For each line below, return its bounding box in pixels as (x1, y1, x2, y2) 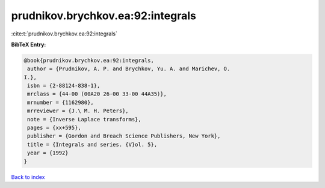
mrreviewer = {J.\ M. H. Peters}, (27, 108, 129, 114)
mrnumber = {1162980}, (27, 99, 94, 106)
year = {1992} (27, 150, 69, 156)
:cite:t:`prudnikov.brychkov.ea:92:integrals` (11, 30, 117, 37)
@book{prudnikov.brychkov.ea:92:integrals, (23, 57, 155, 64)
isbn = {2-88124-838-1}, (27, 82, 101, 89)
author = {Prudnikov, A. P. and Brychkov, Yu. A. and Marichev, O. (27, 65, 231, 72)
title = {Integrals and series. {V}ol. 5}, (27, 141, 158, 148)
